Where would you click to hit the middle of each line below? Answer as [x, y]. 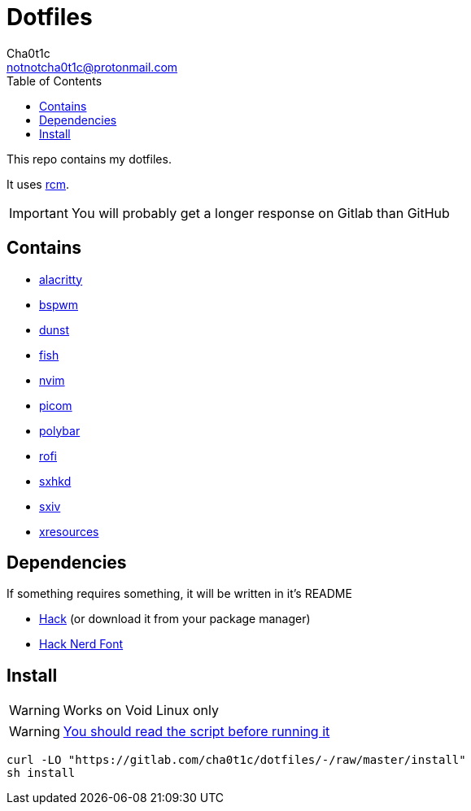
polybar [60, 430]
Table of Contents [55, 81]
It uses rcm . [38, 184]
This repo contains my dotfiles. [89, 159]
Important [39, 213]
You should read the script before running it [196, 732]
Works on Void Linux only [141, 711]
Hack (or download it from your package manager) [175, 619]
